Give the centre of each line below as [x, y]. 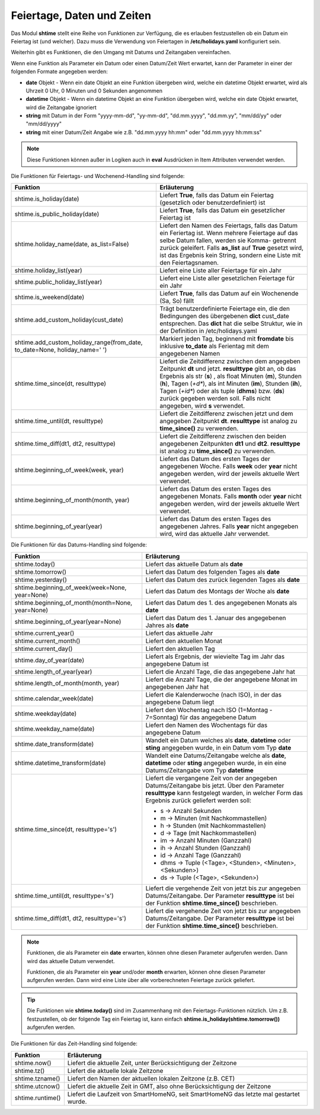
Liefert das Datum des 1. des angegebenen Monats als [221, 602]
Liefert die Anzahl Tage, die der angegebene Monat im [221, 679]
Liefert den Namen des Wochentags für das [207, 725]
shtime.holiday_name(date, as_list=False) [72, 244]
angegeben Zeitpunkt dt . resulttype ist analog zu [228, 421]
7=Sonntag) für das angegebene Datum [201, 717]
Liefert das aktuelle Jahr [179, 633]
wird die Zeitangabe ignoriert [61, 107]
